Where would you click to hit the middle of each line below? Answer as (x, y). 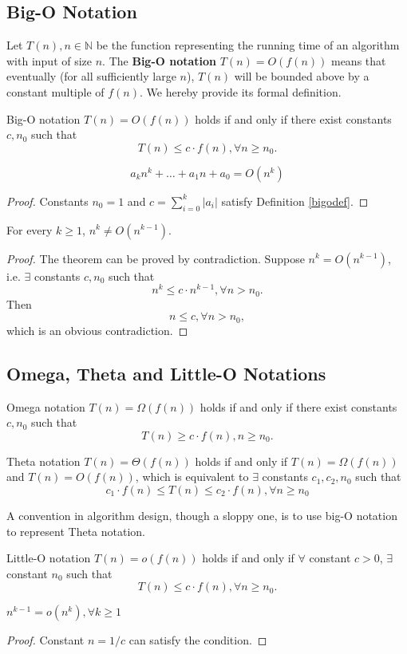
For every (30, 229)
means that (358, 60)
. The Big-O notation (160, 60)
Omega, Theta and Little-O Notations (166, 373)
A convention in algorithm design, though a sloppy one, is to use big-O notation (202, 515)
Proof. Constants (47, 201)
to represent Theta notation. (76, 531)
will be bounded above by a (302, 76)
